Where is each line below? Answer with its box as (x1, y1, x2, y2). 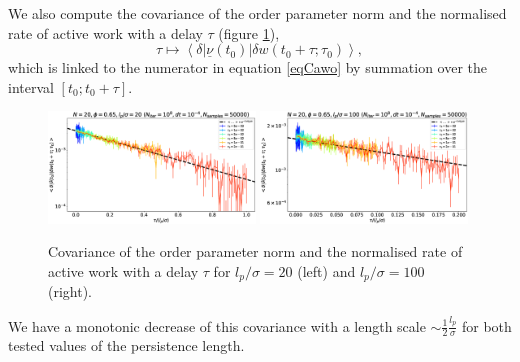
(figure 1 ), (218, 22, 280, 43)
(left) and (297, 260, 356, 281)
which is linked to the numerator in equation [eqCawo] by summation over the (8, 57, 487, 78)
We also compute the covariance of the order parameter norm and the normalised (8, 3, 507, 23)
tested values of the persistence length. (8, 335, 245, 356)
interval (8, 76, 54, 97)
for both (461, 315, 512, 336)
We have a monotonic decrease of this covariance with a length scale (8, 315, 426, 336)
